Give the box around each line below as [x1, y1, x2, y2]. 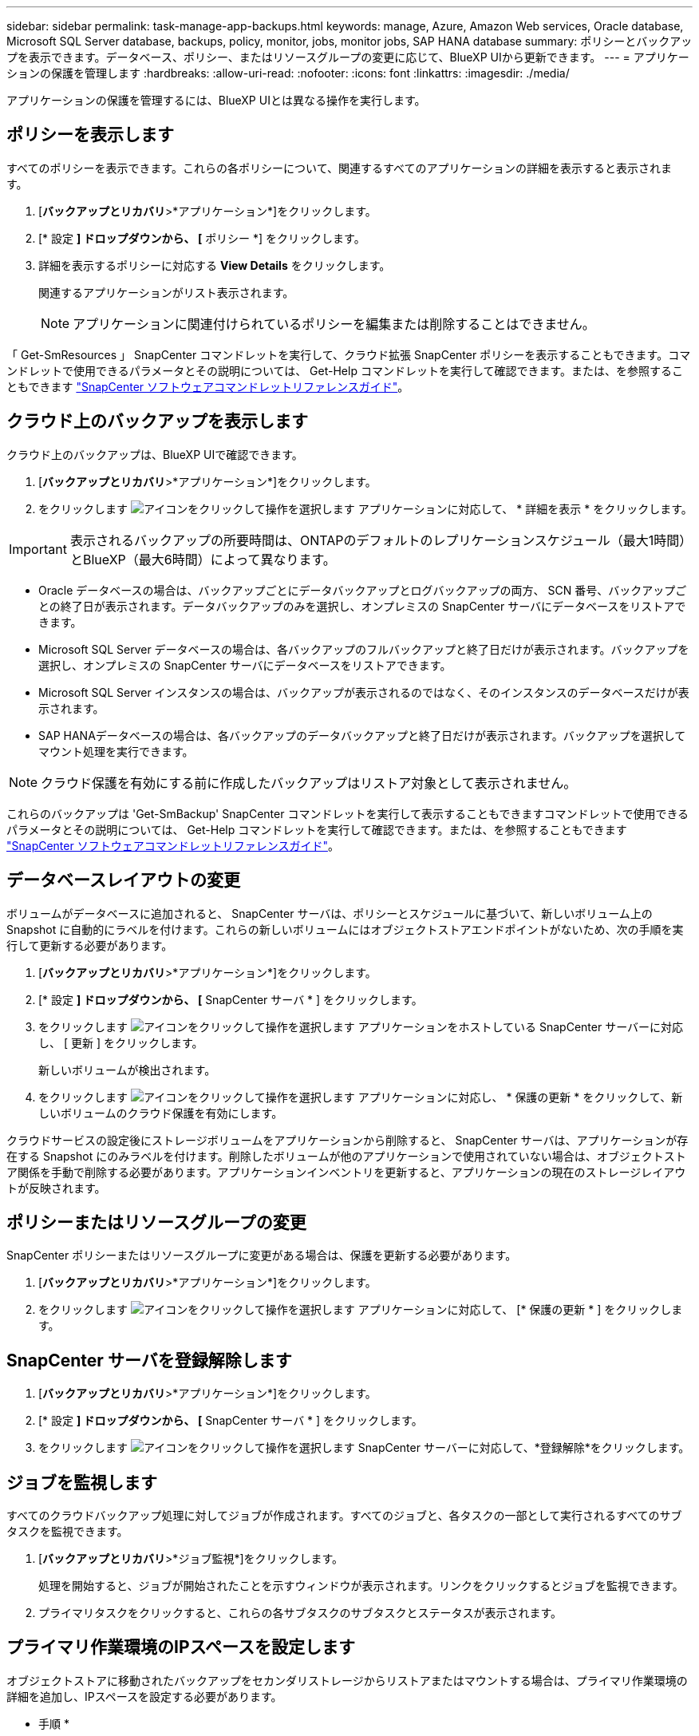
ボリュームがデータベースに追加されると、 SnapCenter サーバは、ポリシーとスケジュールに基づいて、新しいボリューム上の [6, 906, 653, 920]
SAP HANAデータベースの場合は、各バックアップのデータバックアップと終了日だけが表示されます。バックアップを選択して [38, 728, 686, 742]
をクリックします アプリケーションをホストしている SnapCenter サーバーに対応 [38, 1019, 684, 1034]
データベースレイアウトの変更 [6, 870, 240, 891]
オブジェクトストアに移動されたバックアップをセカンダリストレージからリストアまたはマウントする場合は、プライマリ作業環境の [6, 1673, 688, 1687]
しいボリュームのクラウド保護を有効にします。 [38, 1105, 283, 1120]
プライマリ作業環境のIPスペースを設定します [6, 1637, 355, 1658]
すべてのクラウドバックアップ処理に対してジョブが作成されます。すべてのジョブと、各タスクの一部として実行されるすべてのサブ [6, 1509, 682, 1523]
